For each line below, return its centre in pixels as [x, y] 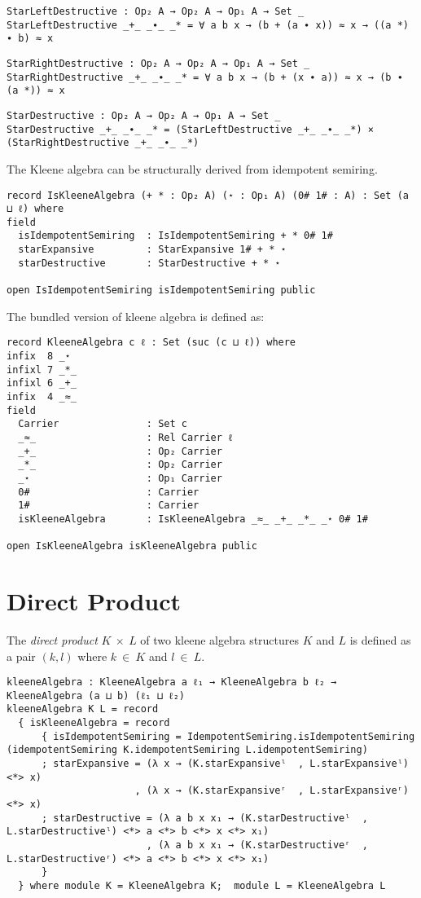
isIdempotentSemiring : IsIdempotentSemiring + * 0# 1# [175, 236]
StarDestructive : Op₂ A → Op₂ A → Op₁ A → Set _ [144, 115]
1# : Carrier [109, 506]
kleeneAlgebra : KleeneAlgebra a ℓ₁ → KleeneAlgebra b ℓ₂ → [172, 682]
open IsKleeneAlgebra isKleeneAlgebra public [132, 546]
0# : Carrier [109, 492]
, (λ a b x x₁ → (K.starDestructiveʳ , [257, 845]
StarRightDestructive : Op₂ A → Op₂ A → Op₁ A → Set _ [158, 63]
